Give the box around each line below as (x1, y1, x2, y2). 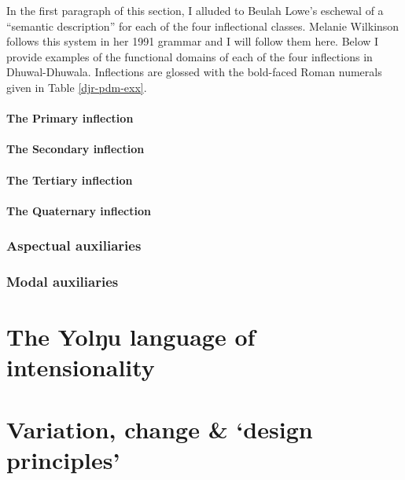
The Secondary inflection (6, 141, 145, 157)
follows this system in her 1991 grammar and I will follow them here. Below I (6, 33, 379, 49)
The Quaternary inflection (6, 202, 151, 218)
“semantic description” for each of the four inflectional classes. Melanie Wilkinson (6, 17, 399, 34)
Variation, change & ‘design (6, 412, 313, 445)
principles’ (6, 443, 120, 475)
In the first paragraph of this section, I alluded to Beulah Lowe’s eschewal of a (6, 2, 384, 18)
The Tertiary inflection (6, 171, 133, 188)
